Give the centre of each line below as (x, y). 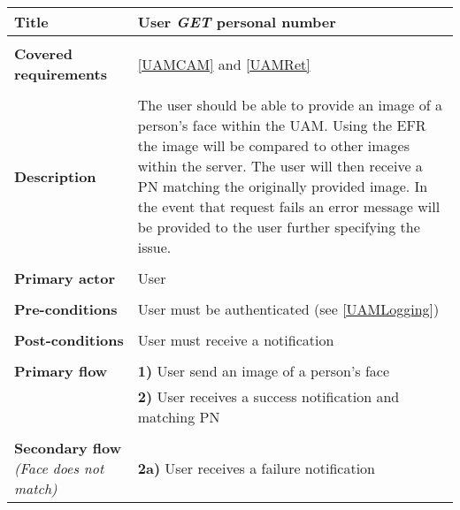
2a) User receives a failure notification (257, 468)
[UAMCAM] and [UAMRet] (224, 64)
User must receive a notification (236, 340)
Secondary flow (68, 448)
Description (55, 176)
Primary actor (65, 278)
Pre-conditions (66, 309)
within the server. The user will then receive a (280, 166)
